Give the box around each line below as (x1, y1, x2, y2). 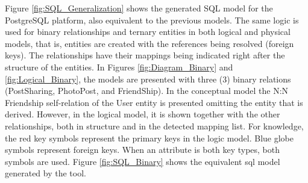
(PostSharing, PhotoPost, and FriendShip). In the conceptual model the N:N (5, 84, 289, 97)
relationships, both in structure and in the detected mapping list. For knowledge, (5, 119, 304, 132)
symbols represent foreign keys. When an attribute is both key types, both (5, 143, 280, 156)
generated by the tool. (5, 167, 86, 179)
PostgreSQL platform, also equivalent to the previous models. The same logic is (5, 13, 299, 26)
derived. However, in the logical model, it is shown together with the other (5, 108, 280, 120)
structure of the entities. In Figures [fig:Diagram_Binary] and (5, 60, 233, 73)
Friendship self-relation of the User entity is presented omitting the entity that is (5, 96, 303, 108)
